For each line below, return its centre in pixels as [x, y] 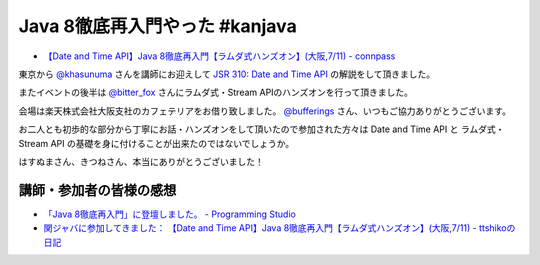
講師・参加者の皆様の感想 [97, 190]
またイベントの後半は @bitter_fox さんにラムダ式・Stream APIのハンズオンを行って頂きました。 [216, 92]
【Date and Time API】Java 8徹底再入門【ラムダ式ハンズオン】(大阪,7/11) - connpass [219, 56]
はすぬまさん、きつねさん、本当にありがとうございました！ [141, 161]
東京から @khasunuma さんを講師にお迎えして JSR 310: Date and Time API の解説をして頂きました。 [226, 74]
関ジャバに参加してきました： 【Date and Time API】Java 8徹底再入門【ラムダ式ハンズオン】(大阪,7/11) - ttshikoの [279, 228]
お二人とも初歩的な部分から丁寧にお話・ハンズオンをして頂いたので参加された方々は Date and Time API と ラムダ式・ [261, 129]
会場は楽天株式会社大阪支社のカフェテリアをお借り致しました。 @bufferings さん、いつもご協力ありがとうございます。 [265, 111]
